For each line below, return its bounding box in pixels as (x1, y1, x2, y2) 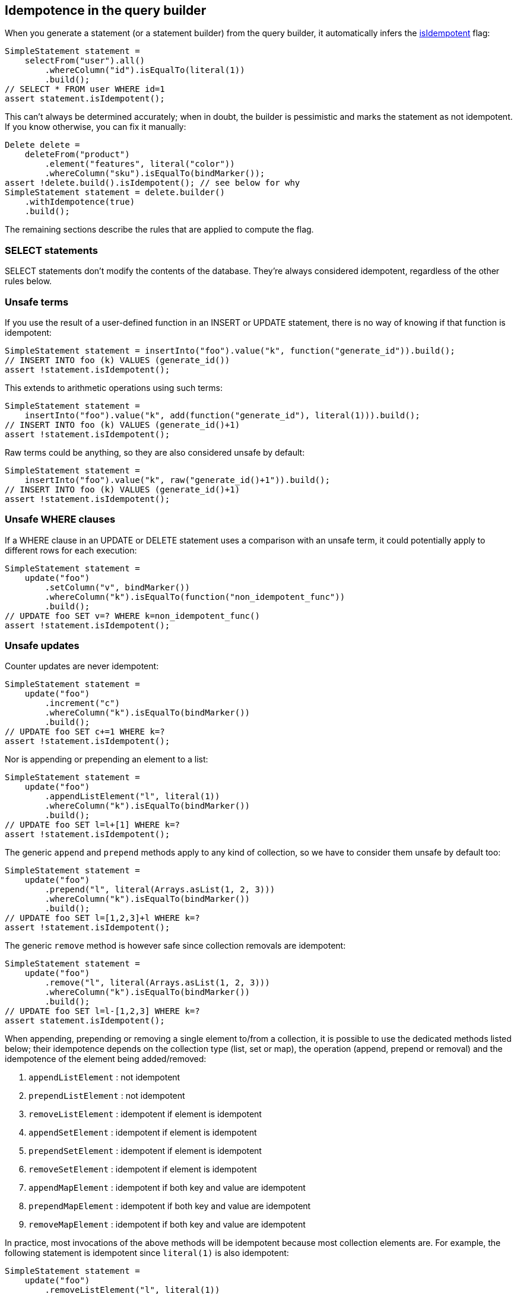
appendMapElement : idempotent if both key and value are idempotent (28, 1182, 306, 1193)
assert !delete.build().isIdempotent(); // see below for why (5, 178, 300, 188)
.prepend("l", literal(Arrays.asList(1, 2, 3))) (45, 885, 275, 895)
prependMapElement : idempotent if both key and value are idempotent (28, 1201, 311, 1212)
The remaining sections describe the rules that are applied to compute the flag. (5, 224, 314, 235)
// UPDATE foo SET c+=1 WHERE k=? (5, 727, 165, 737)
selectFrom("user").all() (24, 56, 145, 66)
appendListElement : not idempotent (28, 1072, 180, 1083)
